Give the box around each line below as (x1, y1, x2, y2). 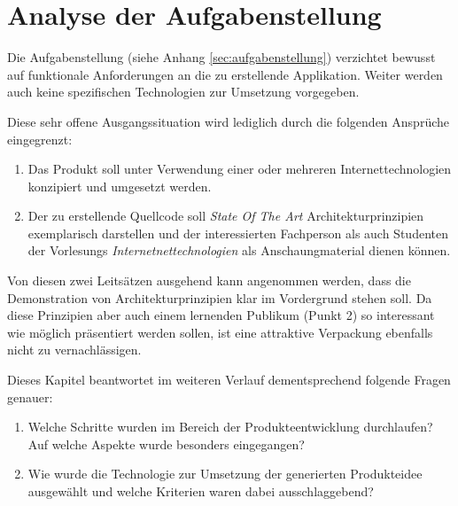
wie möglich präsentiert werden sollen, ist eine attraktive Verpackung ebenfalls (7, 323, 433, 341)
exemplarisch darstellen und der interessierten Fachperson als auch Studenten (27, 223, 448, 242)
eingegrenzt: (7, 129, 73, 148)
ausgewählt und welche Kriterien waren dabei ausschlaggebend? (27, 482, 374, 500)
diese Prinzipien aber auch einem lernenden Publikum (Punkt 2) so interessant (7, 306, 435, 324)
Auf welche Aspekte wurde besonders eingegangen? (27, 434, 305, 453)
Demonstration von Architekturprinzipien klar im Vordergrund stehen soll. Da (7, 288, 432, 307)
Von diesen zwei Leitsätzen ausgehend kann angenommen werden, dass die (7, 271, 411, 290)
